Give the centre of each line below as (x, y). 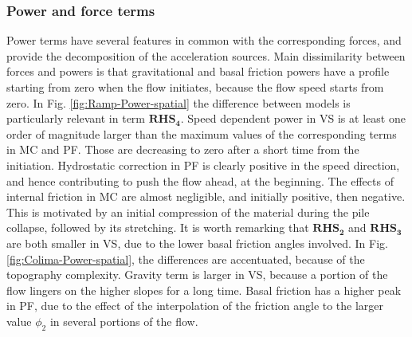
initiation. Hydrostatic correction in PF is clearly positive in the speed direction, (203, 165)
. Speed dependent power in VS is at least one (293, 118)
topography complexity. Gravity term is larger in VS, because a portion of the (197, 274)
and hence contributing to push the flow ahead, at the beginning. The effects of (200, 180)
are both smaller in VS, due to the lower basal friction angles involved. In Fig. (197, 243)
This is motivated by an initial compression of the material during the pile (188, 212)
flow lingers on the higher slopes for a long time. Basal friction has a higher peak (204, 290)
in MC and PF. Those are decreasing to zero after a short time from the (183, 149)
